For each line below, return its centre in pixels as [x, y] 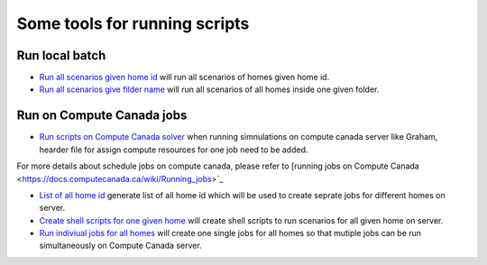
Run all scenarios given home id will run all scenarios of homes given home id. [184, 78]
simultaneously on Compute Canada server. [120, 246]
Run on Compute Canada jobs [102, 116]
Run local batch [61, 55]
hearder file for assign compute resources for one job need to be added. [174, 150]
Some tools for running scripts [133, 23]
